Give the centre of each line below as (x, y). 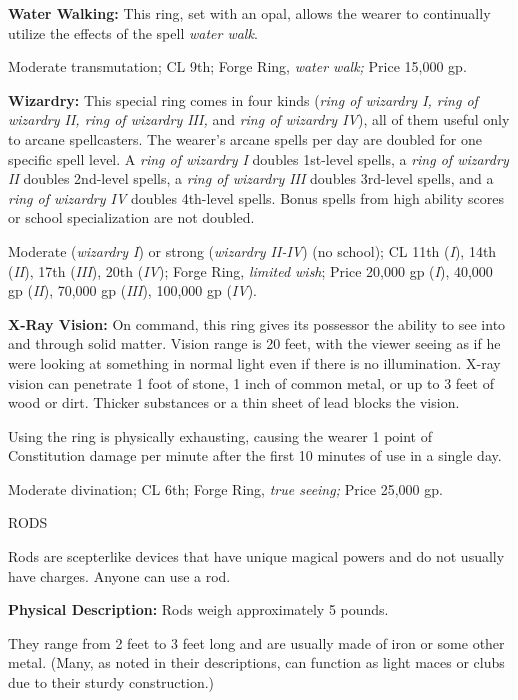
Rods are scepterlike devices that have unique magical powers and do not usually (256, 556)
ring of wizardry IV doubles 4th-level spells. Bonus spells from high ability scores (256, 197)
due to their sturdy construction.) (111, 682)
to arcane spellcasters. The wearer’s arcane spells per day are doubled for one (245, 138)
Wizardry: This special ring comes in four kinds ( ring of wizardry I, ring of (243, 99)
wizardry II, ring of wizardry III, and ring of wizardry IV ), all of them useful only (259, 119)
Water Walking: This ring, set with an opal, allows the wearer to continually (249, 13)
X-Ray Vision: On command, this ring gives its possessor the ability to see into (257, 323)
